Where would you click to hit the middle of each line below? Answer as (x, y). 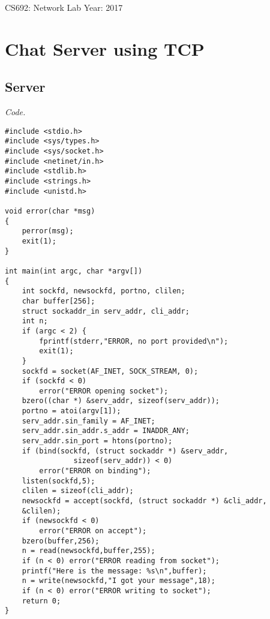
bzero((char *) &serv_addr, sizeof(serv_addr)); (121, 401)
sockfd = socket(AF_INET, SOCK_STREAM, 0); (110, 371)
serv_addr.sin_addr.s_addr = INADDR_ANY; (106, 431)
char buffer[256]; (58, 301)
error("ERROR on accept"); (93, 531)
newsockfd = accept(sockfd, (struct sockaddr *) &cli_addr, (144, 501)
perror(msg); (48, 231)
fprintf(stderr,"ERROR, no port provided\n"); (134, 341)
